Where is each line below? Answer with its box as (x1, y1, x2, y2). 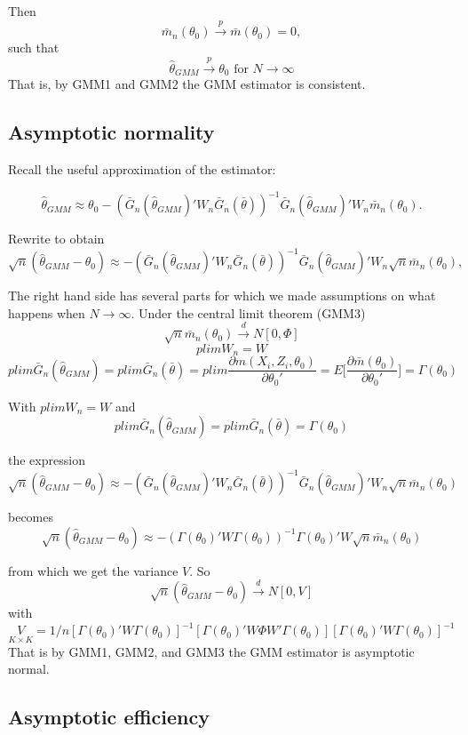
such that (8, 38, 59, 57)
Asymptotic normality (8, 118, 215, 146)
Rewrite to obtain (8, 229, 105, 248)
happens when (8, 303, 85, 322)
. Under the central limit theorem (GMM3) (131, 303, 366, 322)
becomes (8, 507, 54, 526)
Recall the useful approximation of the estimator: (8, 160, 276, 179)
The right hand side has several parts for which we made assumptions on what (8, 286, 436, 305)
